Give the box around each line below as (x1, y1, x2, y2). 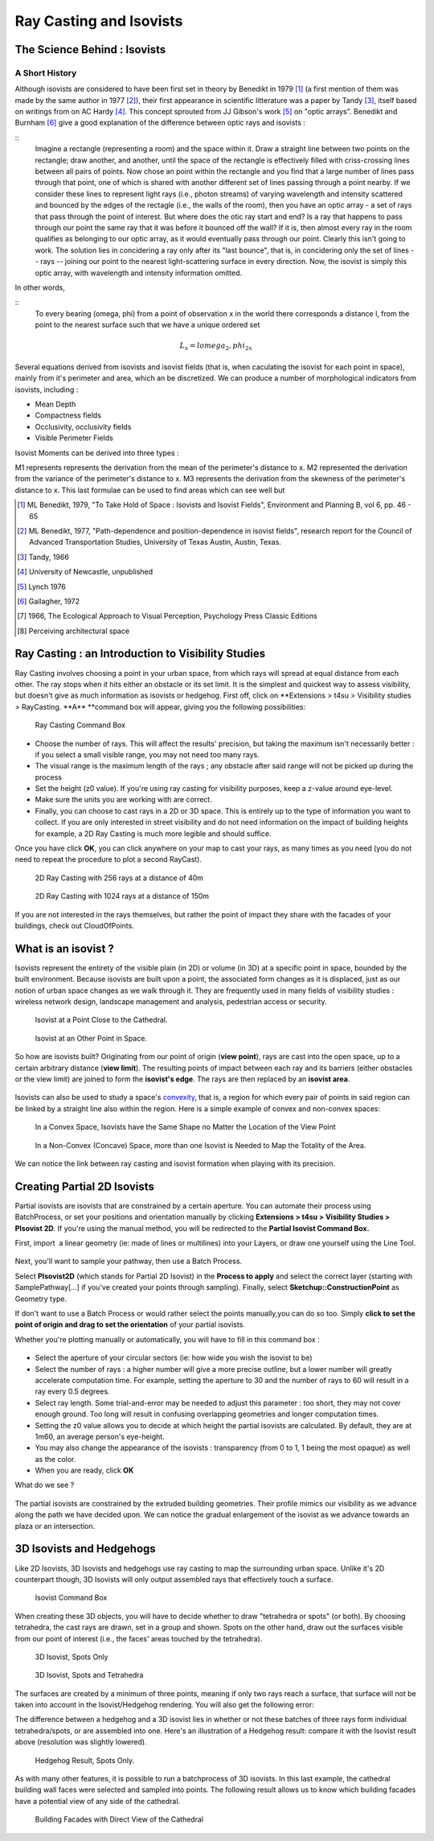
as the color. (35, 1454, 76, 1464)
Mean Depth (35, 399, 76, 410)
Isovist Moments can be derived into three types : (14, 447, 180, 458)
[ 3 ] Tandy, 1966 (17, 552, 70, 562)
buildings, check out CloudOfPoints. (14, 921, 134, 930)
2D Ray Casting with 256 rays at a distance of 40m (35, 873, 204, 883)
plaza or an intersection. (14, 1521, 96, 1530)
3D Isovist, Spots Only (35, 1652, 108, 1662)
